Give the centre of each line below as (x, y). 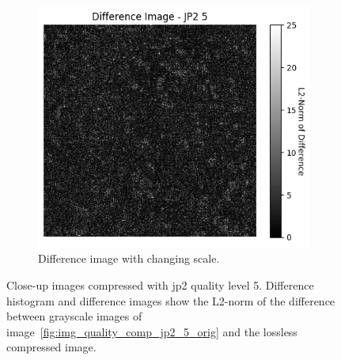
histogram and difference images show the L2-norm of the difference (171, 300)
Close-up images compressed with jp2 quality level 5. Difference (160, 284)
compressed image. (51, 347)
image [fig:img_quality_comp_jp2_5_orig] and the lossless (152, 331)
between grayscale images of (74, 316)
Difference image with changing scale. (129, 258)
